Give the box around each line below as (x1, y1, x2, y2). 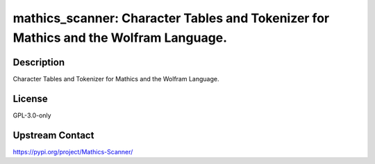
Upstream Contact (12, 129, 94, 141)
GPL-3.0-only (12, 111, 51, 120)
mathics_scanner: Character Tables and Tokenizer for (12, 10, 330, 26)
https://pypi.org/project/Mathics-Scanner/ (12, 147, 133, 156)
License (12, 92, 48, 104)
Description (12, 56, 65, 68)
